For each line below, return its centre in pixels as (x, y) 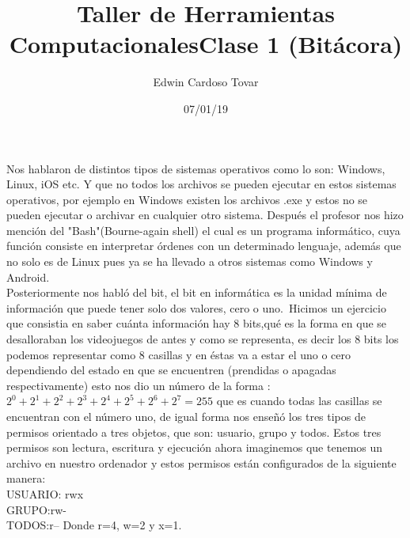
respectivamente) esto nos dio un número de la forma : (139, 385)
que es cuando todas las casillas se (299, 401)
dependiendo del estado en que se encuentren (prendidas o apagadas (171, 370)
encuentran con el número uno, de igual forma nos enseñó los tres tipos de (186, 416)
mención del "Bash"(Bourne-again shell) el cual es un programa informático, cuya (203, 230)
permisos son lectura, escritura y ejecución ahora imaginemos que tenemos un (195, 447)
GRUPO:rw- (36, 509)
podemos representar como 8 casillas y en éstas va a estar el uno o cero (179, 354)
